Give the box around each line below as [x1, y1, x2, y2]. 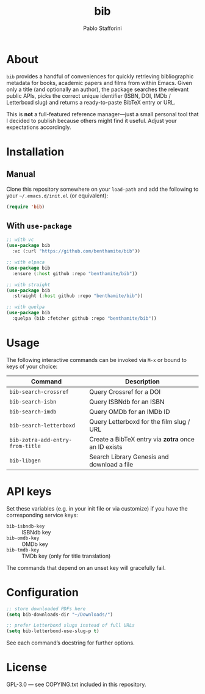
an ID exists [89, 442, 123, 451]
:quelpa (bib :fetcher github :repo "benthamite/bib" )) [12, 316, 157, 322]
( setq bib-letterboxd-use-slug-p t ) [6, 628, 99, 634]
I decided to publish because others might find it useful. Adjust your [6, 117, 177, 124]
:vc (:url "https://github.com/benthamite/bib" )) [12, 248, 140, 254]
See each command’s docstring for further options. [6, 639, 135, 646]
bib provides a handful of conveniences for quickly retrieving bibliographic [6, 72, 194, 80]
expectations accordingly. [6, 124, 71, 131]
